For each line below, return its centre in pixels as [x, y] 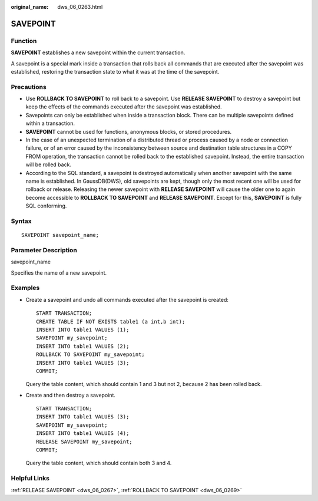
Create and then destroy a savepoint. [71, 395]
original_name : [30, 7]
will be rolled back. [49, 164]
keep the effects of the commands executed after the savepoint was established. [124, 107]
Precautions [29, 87]
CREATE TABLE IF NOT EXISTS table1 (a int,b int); [111, 322]
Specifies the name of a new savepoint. [59, 273]
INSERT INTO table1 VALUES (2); [83, 346]
